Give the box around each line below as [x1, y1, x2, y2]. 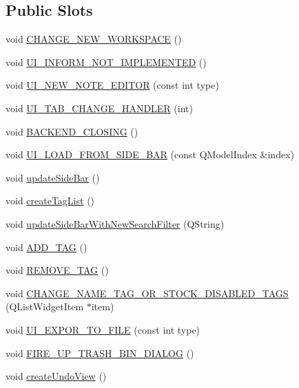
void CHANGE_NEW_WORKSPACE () [6, 32, 182, 46]
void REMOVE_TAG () [6, 263, 109, 277]
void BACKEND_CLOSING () [6, 124, 138, 138]
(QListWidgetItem [6, 299, 84, 314]
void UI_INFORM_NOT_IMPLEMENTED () [6, 54, 207, 69]
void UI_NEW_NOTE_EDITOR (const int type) [6, 78, 219, 92]
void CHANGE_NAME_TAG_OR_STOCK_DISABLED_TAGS [6, 285, 289, 300]
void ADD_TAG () [6, 239, 87, 254]
